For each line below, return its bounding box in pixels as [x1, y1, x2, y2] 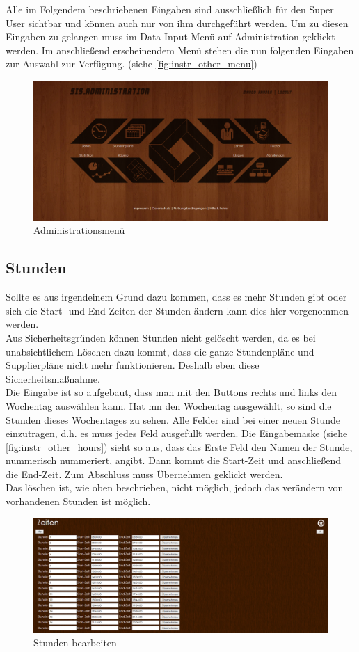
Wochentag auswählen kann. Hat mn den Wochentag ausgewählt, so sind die [6, 398, 332, 413]
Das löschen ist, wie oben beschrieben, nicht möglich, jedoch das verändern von [6, 480, 344, 495]
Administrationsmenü [33, 223, 125, 237]
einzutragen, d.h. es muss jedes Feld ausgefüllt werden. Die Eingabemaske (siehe [6, 426, 348, 440]
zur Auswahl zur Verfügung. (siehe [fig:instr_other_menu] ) [6, 56, 257, 71]
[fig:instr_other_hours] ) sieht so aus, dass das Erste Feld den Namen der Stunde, [6, 439, 353, 454]
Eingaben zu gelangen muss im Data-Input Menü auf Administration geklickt [6, 29, 335, 44]
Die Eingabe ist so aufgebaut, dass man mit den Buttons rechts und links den [6, 385, 337, 399]
